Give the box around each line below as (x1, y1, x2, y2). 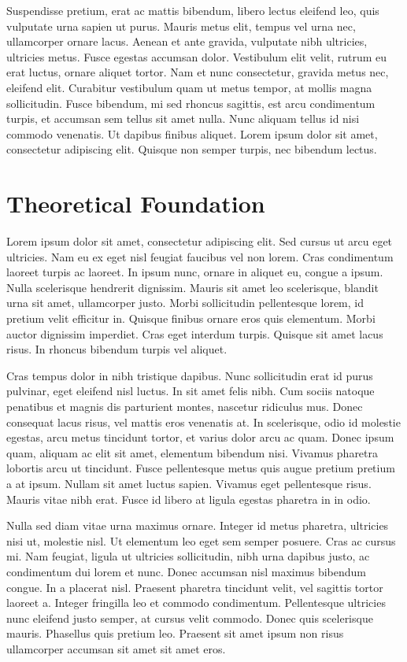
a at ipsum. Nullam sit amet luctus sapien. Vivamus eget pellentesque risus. (6, 475, 372, 491)
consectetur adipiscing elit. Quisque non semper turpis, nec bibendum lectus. (6, 141, 377, 157)
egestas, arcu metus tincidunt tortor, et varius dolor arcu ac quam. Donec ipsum (6, 429, 394, 446)
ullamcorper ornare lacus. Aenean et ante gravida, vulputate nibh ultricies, (6, 33, 368, 50)
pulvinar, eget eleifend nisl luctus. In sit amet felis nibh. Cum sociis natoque (6, 383, 375, 399)
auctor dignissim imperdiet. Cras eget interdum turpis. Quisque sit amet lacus (6, 325, 383, 342)
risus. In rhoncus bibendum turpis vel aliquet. (6, 341, 228, 357)
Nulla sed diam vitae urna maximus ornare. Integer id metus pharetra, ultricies (6, 517, 389, 534)
